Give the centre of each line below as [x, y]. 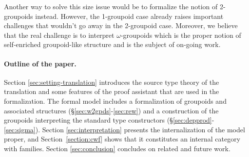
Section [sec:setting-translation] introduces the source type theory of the [112, 82]
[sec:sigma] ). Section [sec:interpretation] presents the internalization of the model [124, 129]
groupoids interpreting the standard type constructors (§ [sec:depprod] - [109, 120]
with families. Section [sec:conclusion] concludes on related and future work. [117, 148]
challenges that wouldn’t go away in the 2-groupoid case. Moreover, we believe [121, 25]
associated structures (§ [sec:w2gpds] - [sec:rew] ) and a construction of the [111, 110]
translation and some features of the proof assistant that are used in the [112, 91]
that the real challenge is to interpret [59, 35]
